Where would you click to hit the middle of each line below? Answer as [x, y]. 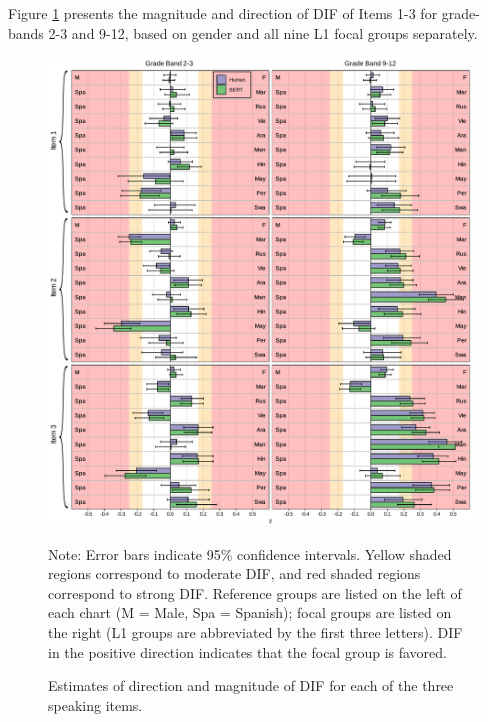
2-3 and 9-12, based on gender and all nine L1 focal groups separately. [263, 32]
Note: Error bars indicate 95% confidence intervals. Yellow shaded [250, 553]
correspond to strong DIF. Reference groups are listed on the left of [255, 592]
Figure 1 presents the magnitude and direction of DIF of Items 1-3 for [223, 13]
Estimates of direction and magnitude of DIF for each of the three [251, 685]
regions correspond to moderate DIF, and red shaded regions [234, 573]
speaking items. [95, 704]
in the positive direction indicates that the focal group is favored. [247, 651]
